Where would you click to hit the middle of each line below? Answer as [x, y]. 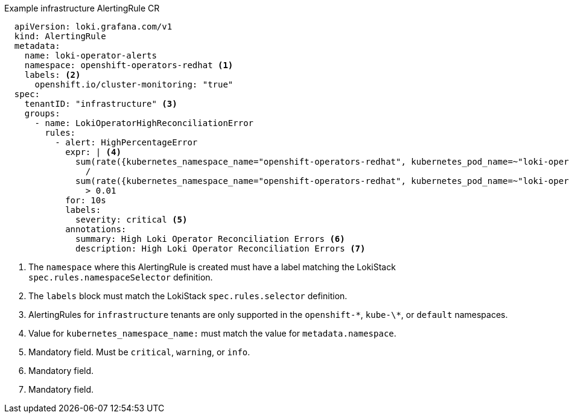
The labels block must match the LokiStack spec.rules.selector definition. [188, 296]
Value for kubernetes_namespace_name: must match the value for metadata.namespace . [212, 333]
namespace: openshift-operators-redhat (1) [129, 65]
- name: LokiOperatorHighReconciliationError [144, 123]
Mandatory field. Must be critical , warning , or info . [139, 352]
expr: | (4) [93, 152]
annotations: [96, 229]
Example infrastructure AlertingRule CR [82, 8]
